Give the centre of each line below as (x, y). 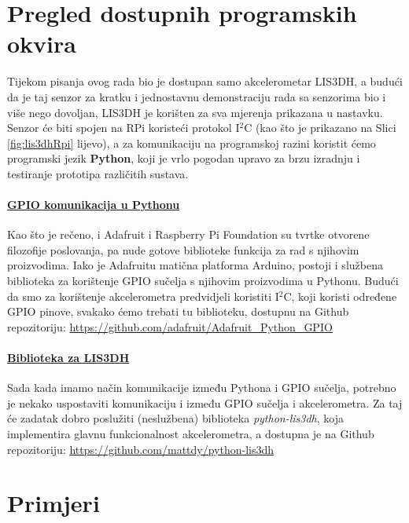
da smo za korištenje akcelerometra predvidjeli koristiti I (143, 296)
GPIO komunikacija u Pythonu (94, 205)
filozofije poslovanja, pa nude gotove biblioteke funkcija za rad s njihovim (183, 249)
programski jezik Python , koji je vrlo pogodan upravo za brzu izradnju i (184, 158)
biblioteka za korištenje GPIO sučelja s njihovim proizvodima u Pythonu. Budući (203, 281)
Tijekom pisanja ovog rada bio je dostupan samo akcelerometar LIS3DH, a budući (205, 81)
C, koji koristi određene (340, 296)
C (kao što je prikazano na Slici (320, 128)
